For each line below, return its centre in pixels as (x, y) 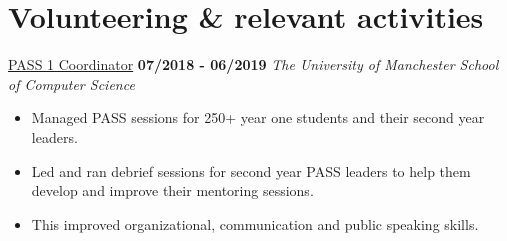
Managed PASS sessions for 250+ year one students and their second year (258, 117)
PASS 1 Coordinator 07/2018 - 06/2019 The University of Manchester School (253, 64)
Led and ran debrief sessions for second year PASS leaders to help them (251, 170)
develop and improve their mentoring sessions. (172, 190)
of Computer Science (71, 83)
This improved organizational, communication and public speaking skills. (255, 223)
